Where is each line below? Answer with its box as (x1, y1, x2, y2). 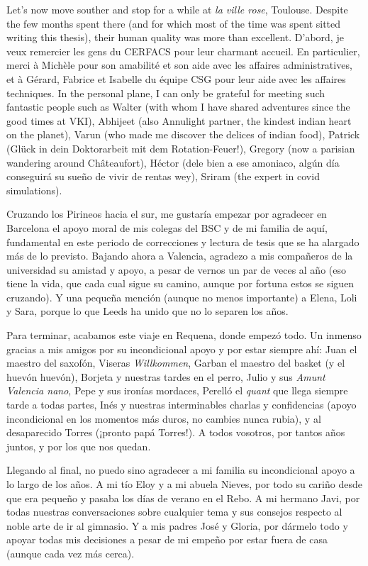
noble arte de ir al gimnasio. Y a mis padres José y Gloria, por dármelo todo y (6, 518, 348, 533)
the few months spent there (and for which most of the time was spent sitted (6, 16, 341, 30)
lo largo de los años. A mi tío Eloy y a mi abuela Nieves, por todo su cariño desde (6, 477, 362, 491)
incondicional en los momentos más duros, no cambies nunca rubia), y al (6, 411, 321, 426)
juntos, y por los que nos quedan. (6, 438, 151, 453)
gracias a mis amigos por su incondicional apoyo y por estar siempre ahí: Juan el (6, 341, 357, 356)
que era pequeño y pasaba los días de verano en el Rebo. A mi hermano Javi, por (6, 490, 360, 505)
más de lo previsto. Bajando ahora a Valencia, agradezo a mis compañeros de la (6, 248, 353, 263)
